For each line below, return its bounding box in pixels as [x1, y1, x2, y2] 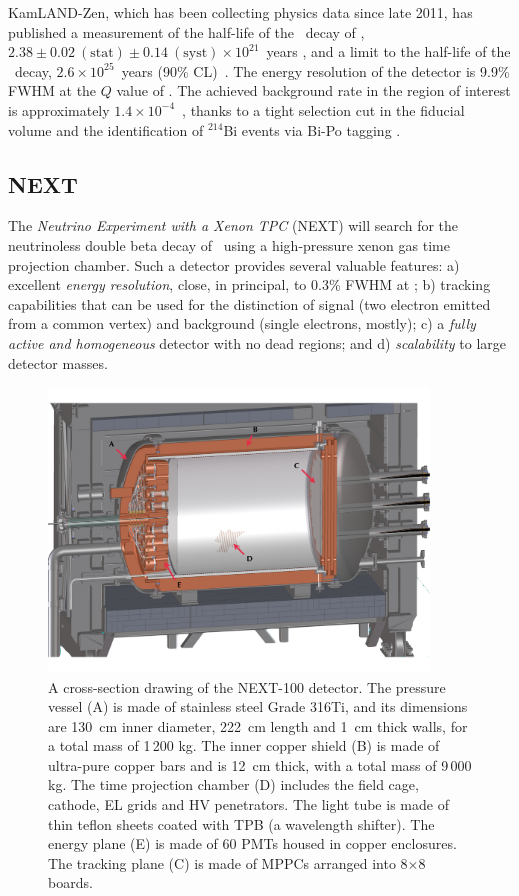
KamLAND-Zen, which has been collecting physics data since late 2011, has [8, 2, 473, 22]
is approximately [8, 99, 110, 120]
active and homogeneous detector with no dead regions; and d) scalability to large [8, 332, 506, 353]
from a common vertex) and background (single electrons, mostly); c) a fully [8, 313, 476, 334]
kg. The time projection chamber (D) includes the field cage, [48, 774, 419, 795]
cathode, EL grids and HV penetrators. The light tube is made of [48, 794, 449, 815]
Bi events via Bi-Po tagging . [223, 119, 401, 140]
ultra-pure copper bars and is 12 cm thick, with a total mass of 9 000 [48, 754, 472, 775]
